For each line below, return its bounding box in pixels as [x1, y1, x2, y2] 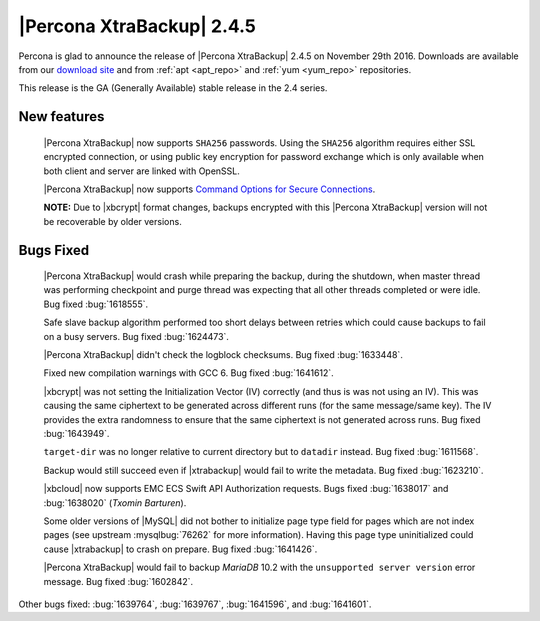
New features [18, 108, 105, 125]
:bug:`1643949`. [43, 428, 110, 439]
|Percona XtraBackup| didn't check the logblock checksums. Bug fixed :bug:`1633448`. [43, 349, 404, 361]
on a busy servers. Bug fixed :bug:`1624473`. [43, 330, 230, 342]
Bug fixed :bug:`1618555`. [43, 298, 149, 310]
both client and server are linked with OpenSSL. [43, 165, 240, 177]
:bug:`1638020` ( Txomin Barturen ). [43, 496, 187, 509]
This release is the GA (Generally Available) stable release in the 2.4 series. [18, 82, 328, 94]
